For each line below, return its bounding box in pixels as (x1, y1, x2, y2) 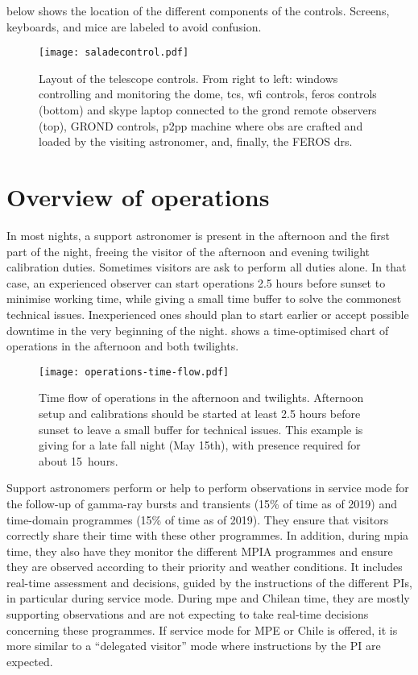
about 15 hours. (39, 452, 118, 469)
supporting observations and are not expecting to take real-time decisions (6, 606, 369, 623)
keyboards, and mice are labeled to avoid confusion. (6, 18, 262, 35)
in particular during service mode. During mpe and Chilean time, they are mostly (6, 590, 410, 607)
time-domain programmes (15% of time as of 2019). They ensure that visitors (6, 511, 389, 528)
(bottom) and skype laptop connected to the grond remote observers (39, 101, 377, 118)
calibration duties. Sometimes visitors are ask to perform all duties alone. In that (6, 259, 407, 275)
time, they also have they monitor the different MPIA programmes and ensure (6, 542, 393, 559)
